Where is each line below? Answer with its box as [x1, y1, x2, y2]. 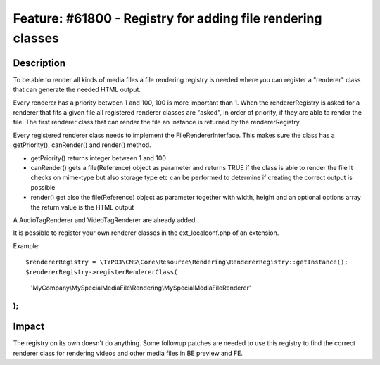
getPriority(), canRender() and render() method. [13, 141, 151, 149]
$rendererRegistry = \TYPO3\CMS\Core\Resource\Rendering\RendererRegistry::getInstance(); [25, 258, 348, 267]
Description [13, 57, 66, 69]
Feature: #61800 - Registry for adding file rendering [13, 11, 322, 26]
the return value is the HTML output [30, 203, 134, 211]
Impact [13, 321, 45, 333]
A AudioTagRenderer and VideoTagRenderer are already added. [13, 215, 197, 224]
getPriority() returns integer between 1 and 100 [30, 153, 167, 162]
